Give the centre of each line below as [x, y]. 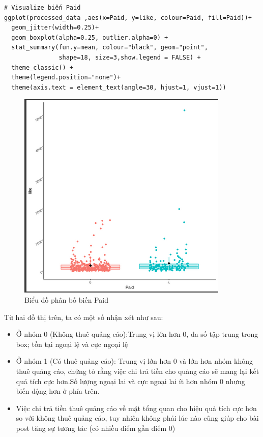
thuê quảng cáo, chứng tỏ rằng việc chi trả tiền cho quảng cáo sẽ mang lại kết [138, 371]
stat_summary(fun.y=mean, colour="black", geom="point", [110, 48]
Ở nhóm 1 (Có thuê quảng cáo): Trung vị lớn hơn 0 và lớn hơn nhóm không [134, 361]
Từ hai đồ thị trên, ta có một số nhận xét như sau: [84, 317]
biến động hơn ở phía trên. [58, 391]
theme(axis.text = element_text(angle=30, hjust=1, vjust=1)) [119, 87]
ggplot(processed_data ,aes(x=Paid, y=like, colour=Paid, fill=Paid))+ [128, 18]
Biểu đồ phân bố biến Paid [66, 299]
